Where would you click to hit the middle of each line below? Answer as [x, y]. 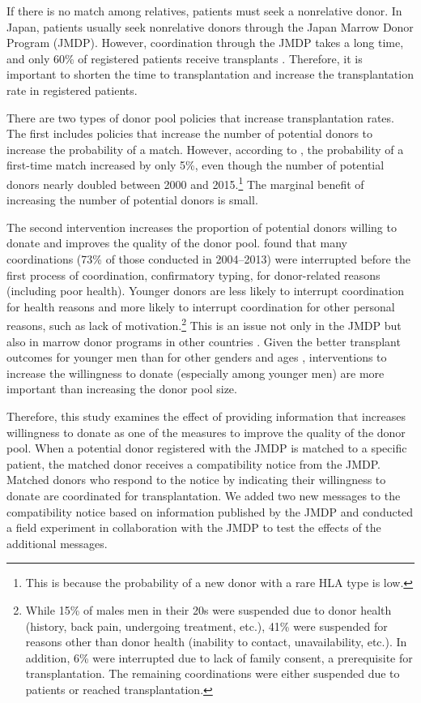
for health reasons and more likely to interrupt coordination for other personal [201, 306]
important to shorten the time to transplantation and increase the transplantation [210, 74]
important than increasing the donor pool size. [122, 389]
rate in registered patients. [72, 90]
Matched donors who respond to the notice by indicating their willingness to [196, 480]
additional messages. [57, 543]
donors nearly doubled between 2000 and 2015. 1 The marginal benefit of [185, 182]
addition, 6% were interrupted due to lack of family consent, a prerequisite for [219, 657]
